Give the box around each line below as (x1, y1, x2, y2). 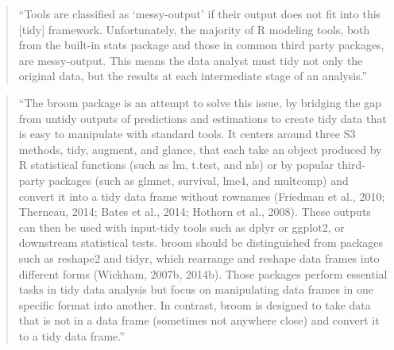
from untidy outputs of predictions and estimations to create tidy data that (18, 110, 387, 126)
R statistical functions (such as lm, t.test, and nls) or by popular (18, 156, 334, 173)
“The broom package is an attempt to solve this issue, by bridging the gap (18, 94, 382, 110)
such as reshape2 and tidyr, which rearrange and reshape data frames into (18, 249, 380, 266)
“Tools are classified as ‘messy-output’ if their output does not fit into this (18, 6, 381, 21)
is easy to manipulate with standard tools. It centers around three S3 (18, 125, 356, 142)
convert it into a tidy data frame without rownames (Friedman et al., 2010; (18, 187, 385, 204)
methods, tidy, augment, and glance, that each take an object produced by (18, 140, 382, 157)
